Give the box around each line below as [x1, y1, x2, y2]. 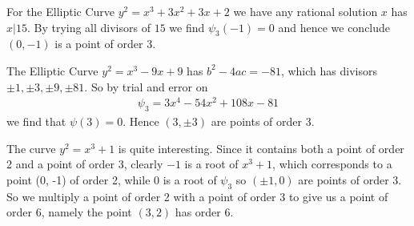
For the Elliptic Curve [6, 3, 115, 19]
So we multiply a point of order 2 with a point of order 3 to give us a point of [6, 188, 388, 204]
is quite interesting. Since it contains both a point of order [118, 139, 404, 156]
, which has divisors [280, 62, 377, 79]
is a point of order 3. [54, 35, 156, 52]
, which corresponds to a [272, 155, 392, 172]
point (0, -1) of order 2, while [6, 171, 151, 188]
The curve [6, 139, 56, 156]
